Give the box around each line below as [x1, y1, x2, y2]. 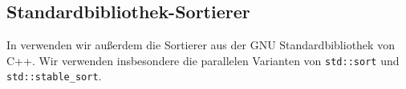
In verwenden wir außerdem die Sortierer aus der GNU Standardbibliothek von [6, 37, 395, 53]
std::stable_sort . [6, 68, 102, 84]
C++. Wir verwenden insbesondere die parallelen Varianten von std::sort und [6, 52, 400, 68]
